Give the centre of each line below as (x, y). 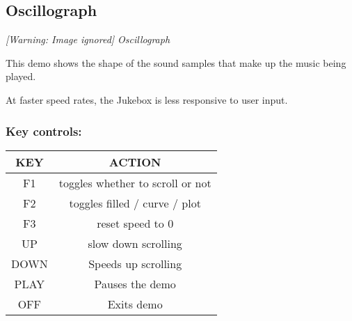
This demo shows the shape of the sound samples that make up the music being (176, 62)
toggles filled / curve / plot (135, 203)
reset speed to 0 (135, 223)
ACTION (135, 162)
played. (21, 76)
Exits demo (135, 304)
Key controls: (44, 131)
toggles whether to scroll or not (135, 182)
